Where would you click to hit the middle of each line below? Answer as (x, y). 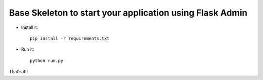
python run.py (47, 60)
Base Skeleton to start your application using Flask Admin (128, 13)
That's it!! (19, 72)
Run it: (28, 49)
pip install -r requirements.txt (70, 38)
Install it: (30, 27)
